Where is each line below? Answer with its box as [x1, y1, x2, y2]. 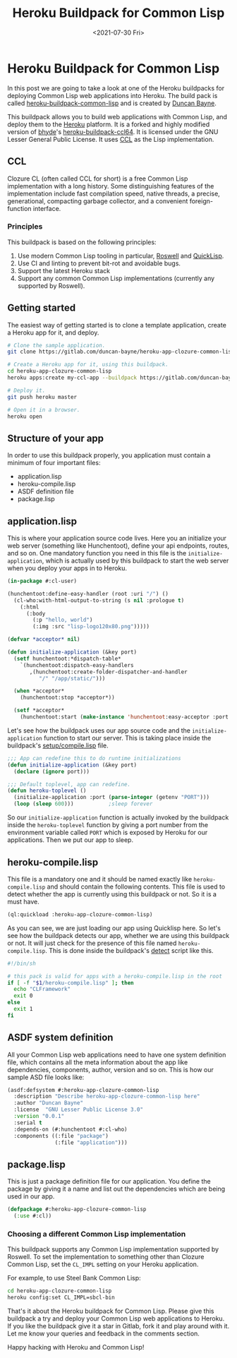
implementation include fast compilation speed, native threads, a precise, [7, 189, 220, 198]
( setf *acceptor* [13, 707, 65, 714]
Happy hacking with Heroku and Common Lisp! [7, 1343, 145, 1352]
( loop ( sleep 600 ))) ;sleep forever [13, 800, 153, 807]
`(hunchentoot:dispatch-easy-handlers [20, 661, 134, 668]
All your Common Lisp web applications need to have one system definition [7, 1050, 226, 1059]
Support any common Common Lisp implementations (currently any [17, 274, 215, 282]
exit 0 [13, 992, 33, 999]
